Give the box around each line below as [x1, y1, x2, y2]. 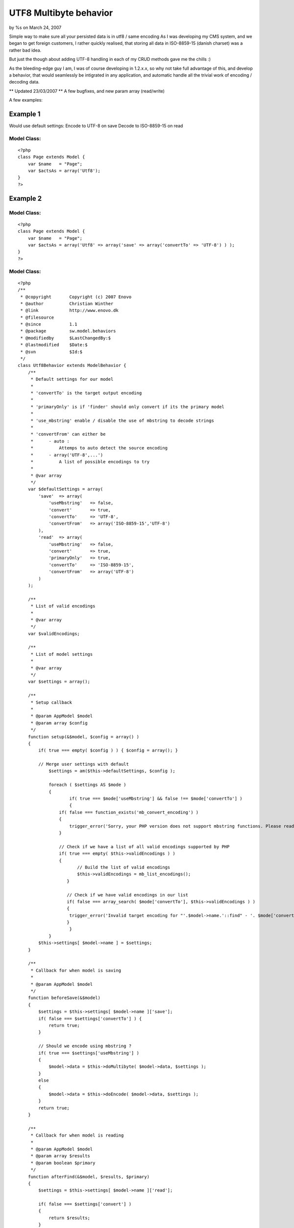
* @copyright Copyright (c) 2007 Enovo [20, 294, 132, 300]
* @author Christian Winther [20, 301, 114, 307]
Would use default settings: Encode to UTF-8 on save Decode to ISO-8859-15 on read [9, 123, 183, 129]
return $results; [49, 1215, 91, 1221]
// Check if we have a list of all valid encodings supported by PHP [59, 844, 230, 849]
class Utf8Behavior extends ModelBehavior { [18, 363, 127, 368]
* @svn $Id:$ [20, 349, 83, 355]
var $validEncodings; [27, 631, 80, 636]
